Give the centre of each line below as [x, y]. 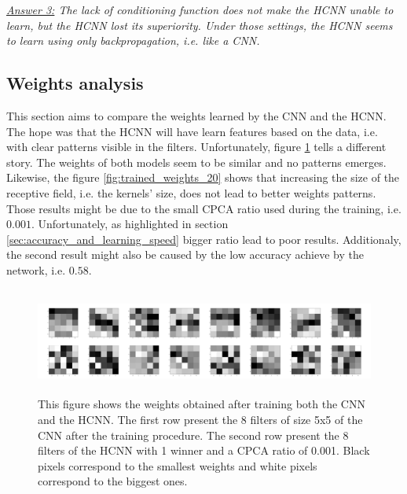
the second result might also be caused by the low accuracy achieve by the [185, 254]
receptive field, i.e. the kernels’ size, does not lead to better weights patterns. [191, 192]
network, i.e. [36, 269]
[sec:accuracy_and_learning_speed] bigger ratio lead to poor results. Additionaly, [204, 239]
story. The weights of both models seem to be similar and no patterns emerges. [196, 162]
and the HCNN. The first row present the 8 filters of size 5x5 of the [200, 419]
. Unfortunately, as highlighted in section [130, 224]
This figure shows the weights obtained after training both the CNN [202, 404]
